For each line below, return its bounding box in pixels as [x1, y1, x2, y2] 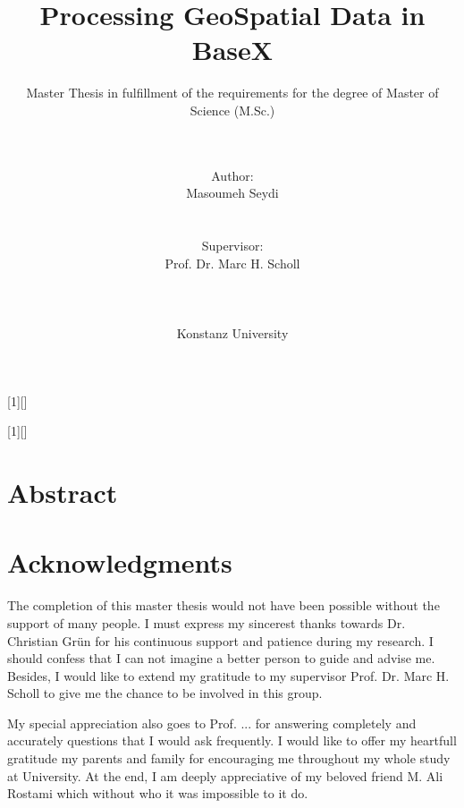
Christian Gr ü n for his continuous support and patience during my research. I [7, 631, 434, 650]
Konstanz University [176, 324, 289, 343]
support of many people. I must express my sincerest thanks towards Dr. [7, 613, 406, 632]
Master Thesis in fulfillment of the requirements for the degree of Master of [26, 83, 439, 102]
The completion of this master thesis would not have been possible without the [7, 596, 440, 615]
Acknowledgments [7, 544, 232, 581]
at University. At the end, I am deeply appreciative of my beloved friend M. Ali [7, 766, 443, 785]
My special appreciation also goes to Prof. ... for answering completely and [7, 713, 417, 732]
